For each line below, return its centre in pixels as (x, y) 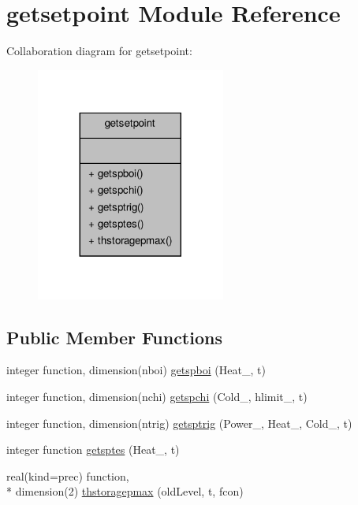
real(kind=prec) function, (68, 475)
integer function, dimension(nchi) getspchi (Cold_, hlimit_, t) (157, 397)
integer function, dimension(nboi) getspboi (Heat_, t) (136, 370)
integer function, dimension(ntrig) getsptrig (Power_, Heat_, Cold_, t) (179, 423)
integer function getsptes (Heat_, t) (93, 449)
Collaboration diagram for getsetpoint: (99, 51)
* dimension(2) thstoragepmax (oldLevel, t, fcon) (125, 491)
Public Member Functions (114, 337)
